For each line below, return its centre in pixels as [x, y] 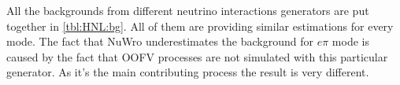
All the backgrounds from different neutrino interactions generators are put [188, 10]
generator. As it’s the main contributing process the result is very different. [188, 72]
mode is [350, 41]
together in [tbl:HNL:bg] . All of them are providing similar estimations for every [200, 26]
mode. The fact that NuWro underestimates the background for [160, 41]
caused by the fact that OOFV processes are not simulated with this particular [197, 56]
